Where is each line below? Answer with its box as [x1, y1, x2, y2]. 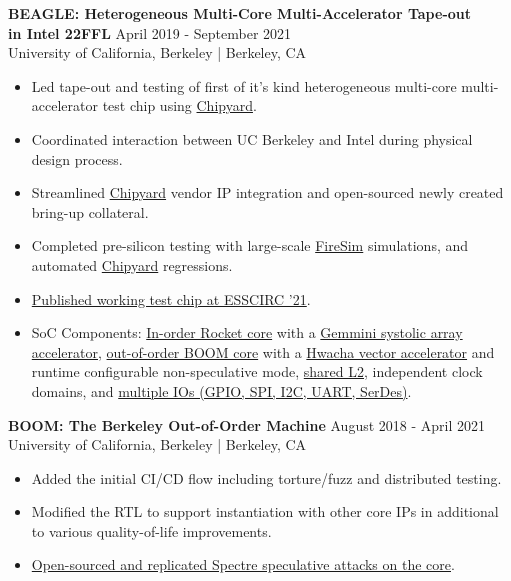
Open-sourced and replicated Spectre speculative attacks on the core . [31, 554, 455, 575]
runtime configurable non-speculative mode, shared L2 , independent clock [31, 361, 483, 382]
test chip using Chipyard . [102, 95, 257, 116]
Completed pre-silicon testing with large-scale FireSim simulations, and [31, 235, 469, 256]
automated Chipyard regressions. [31, 254, 233, 275]
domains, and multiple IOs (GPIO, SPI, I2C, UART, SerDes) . [31, 380, 412, 401]
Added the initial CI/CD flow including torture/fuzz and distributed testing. [31, 467, 502, 488]
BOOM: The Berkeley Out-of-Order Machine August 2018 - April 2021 [8, 414, 486, 435]
